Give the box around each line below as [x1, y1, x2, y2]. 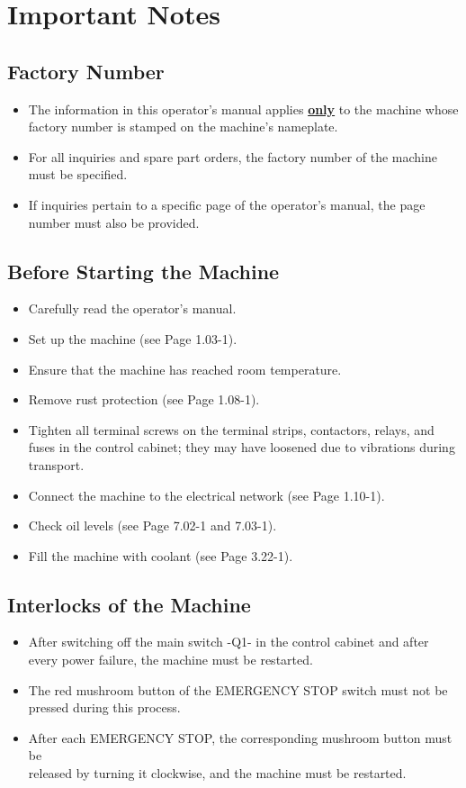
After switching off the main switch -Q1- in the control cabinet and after [28, 632, 429, 651]
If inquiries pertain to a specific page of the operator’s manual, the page [28, 195, 426, 213]
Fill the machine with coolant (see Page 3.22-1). [28, 546, 293, 565]
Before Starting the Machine [7, 257, 280, 285]
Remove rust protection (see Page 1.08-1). [28, 390, 260, 409]
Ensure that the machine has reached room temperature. [28, 359, 342, 378]
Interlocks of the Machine [7, 590, 251, 618]
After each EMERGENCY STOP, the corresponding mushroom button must [28, 728, 453, 747]
